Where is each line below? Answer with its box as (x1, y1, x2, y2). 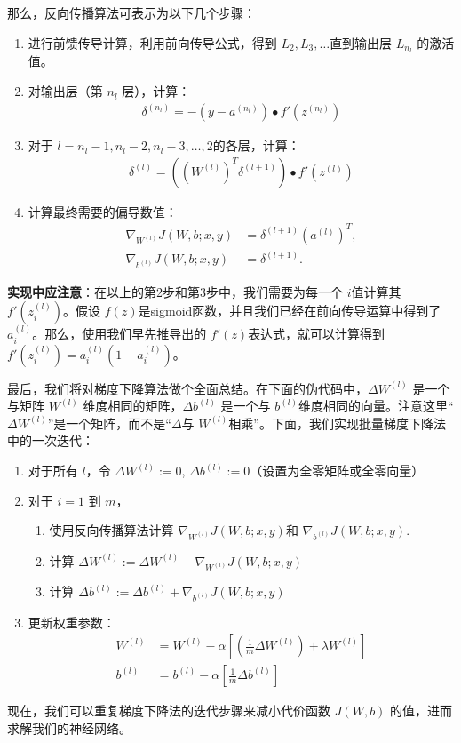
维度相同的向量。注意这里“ (298, 396, 454, 415)
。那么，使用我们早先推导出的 (32, 324, 207, 343)
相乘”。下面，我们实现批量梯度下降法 (228, 413, 446, 432)
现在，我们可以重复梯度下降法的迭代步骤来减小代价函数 (7, 701, 330, 720)
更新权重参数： (28, 612, 115, 631)
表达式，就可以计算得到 (248, 324, 385, 343)
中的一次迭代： (7, 431, 94, 450)
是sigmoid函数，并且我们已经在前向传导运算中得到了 (138, 301, 441, 320)
